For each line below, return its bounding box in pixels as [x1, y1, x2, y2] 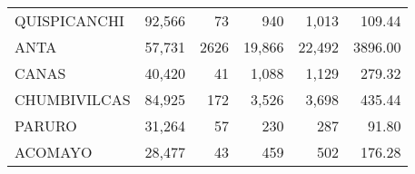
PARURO [15, 115, 77, 136]
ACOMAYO [15, 141, 93, 162]
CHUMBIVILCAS [15, 89, 131, 110]
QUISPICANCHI [15, 10, 124, 31]
